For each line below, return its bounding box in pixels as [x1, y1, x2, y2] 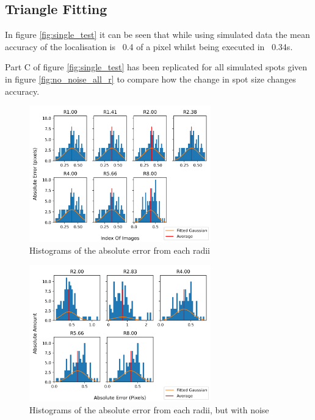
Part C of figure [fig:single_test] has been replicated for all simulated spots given [5, 61, 308, 73]
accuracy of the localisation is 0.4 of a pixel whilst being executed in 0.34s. [5, 40, 293, 53]
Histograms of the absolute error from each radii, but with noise [29, 403, 269, 416]
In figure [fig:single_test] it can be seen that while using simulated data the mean [5, 28, 310, 41]
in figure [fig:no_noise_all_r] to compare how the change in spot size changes [5, 72, 296, 85]
